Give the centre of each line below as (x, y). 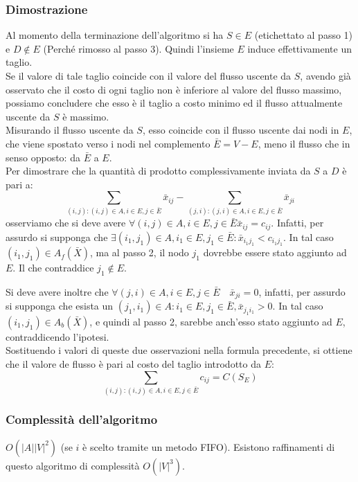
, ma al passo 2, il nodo (139, 252)
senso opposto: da (43, 157)
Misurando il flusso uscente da (70, 130)
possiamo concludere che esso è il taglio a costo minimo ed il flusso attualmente (174, 103)
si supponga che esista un (60, 306)
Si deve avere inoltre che (57, 291)
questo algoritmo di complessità (73, 465)
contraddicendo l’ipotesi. (57, 336)
